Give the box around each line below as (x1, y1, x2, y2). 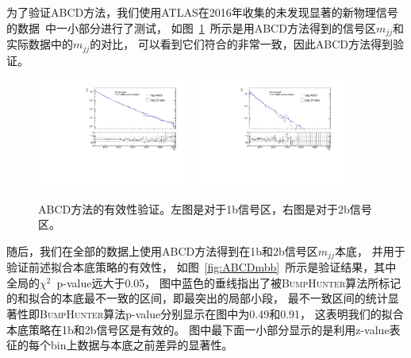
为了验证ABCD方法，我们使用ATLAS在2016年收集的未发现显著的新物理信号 (6, 4, 398, 20)
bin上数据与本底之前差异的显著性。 (50, 337, 233, 353)
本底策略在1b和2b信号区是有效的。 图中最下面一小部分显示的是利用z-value (6, 321, 390, 337)
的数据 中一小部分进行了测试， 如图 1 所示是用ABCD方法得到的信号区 (6, 19, 376, 36)
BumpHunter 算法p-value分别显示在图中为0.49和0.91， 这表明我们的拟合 (40, 305, 404, 321)
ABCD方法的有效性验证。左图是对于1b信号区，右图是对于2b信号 (38, 200, 372, 217)
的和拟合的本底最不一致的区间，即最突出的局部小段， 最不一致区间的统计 (6, 290, 388, 306)
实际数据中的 (6, 36, 73, 52)
